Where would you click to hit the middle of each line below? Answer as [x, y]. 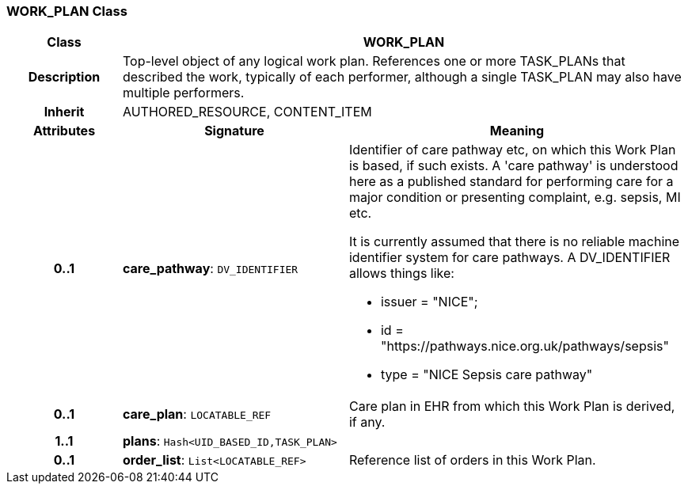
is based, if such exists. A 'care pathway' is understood [513, 166]
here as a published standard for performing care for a [511, 182]
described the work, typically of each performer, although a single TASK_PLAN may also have [402, 77]
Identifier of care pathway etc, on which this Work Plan [512, 150]
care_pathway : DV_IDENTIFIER [210, 269]
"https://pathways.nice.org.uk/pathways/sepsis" [525, 346]
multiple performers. [183, 93]
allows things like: [401, 273]
